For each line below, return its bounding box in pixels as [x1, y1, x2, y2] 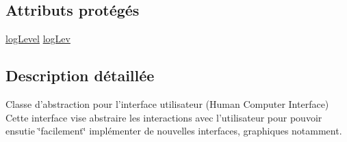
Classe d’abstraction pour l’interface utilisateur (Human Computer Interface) [5, 97, 329, 111]
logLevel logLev [5, 31, 70, 46]
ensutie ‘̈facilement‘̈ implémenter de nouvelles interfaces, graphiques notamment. [5, 124, 342, 138]
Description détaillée [5, 65, 155, 86]
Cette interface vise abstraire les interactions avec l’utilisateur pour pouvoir [5, 110, 322, 124]
